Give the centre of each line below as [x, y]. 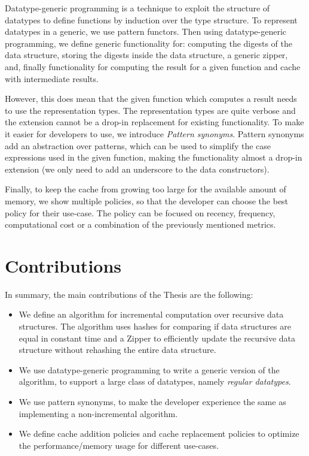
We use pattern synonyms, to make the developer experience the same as [152, 401]
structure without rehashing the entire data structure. [117, 350]
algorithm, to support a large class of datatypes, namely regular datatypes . [155, 381]
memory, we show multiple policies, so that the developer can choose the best [147, 200]
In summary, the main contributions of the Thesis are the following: [129, 294]
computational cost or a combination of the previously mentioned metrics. [140, 224]
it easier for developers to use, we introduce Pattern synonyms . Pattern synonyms [154, 133]
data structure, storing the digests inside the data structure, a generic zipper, [146, 55]
